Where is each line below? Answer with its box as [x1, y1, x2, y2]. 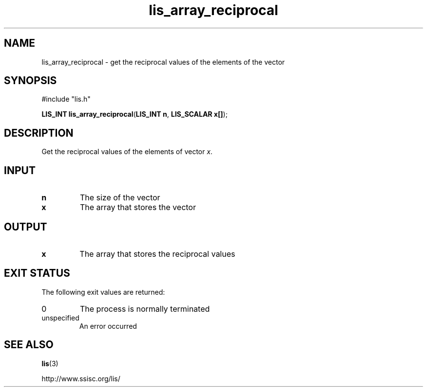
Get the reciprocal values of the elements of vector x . [41, 147, 213, 156]
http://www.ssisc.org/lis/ [41, 374, 120, 383]
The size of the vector [79, 193, 160, 203]
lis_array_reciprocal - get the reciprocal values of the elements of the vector [41, 57, 285, 66]
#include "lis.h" [41, 95, 91, 104]
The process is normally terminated [79, 303, 210, 314]
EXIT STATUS [4, 267, 70, 280]
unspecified [41, 313, 79, 322]
